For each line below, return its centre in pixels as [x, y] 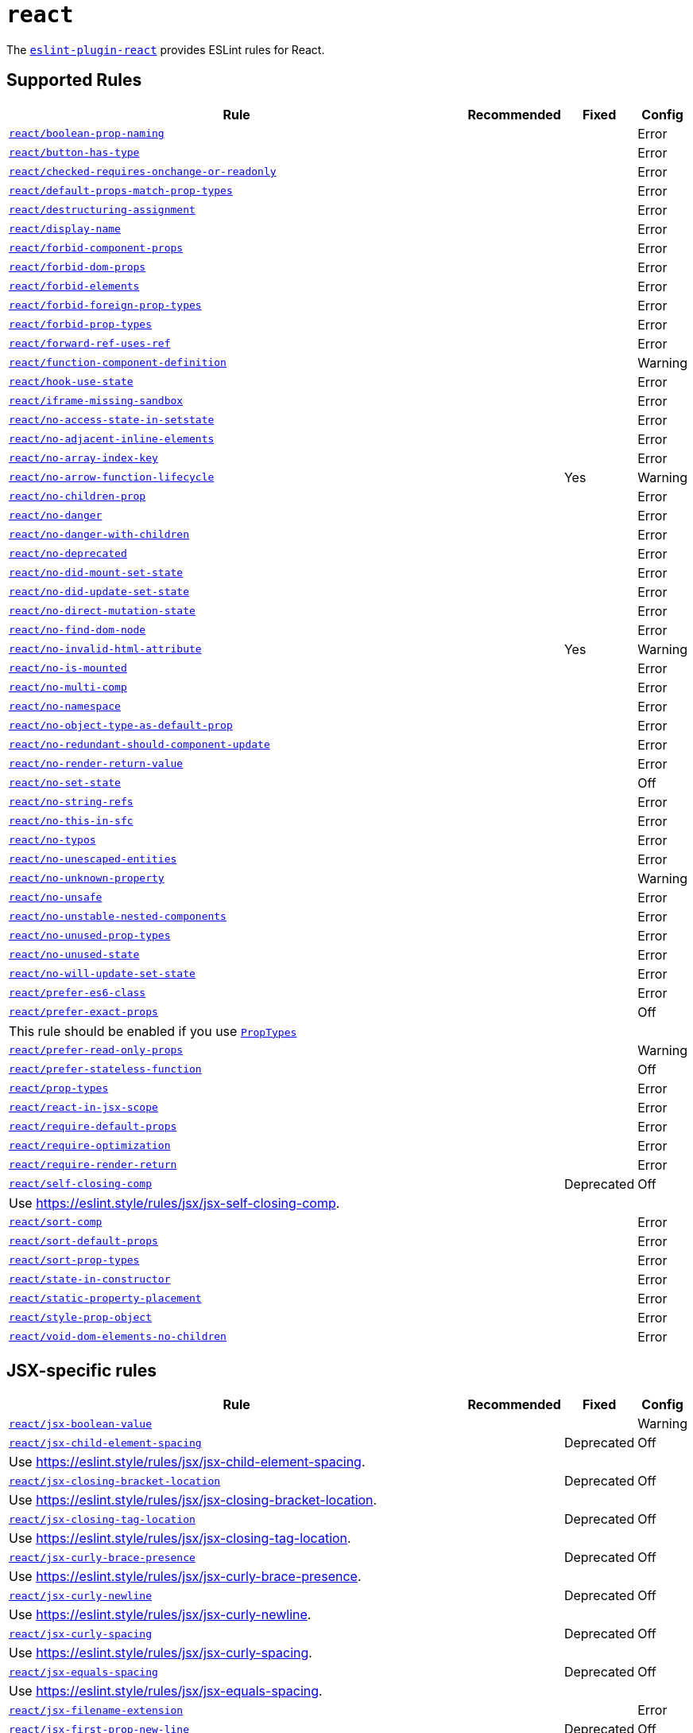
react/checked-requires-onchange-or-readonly [143, 172]
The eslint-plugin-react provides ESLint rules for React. [166, 49]
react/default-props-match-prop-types [121, 191]
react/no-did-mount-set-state [96, 573]
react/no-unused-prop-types [90, 936]
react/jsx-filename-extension [96, 1710]
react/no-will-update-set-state [102, 974]
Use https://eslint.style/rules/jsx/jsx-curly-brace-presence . [185, 1577]
